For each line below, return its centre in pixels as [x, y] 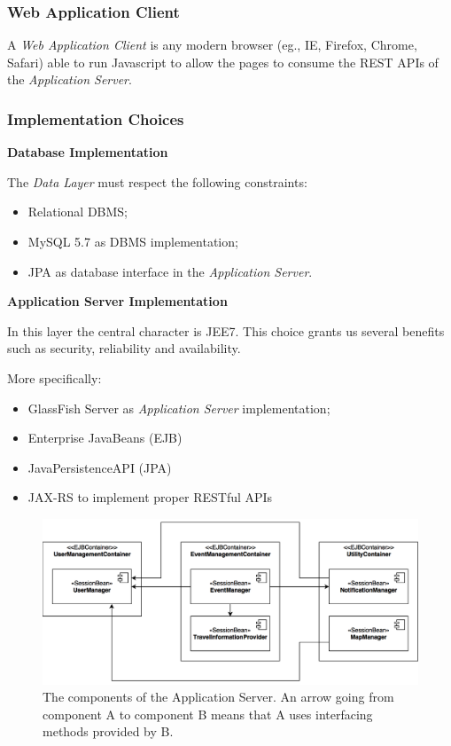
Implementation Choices [96, 118]
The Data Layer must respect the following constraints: [157, 181]
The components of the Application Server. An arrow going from [218, 697]
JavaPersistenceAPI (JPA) [100, 467]
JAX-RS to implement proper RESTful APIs [150, 497]
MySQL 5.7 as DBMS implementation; [133, 241]
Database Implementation [88, 152]
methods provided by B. [108, 731]
